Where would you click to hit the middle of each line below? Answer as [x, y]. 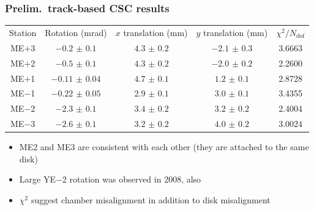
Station [23, 32]
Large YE [37, 179]
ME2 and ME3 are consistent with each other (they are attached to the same [164, 147]
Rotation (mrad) [76, 32]
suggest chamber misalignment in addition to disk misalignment [151, 199]
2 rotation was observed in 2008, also [132, 179]
